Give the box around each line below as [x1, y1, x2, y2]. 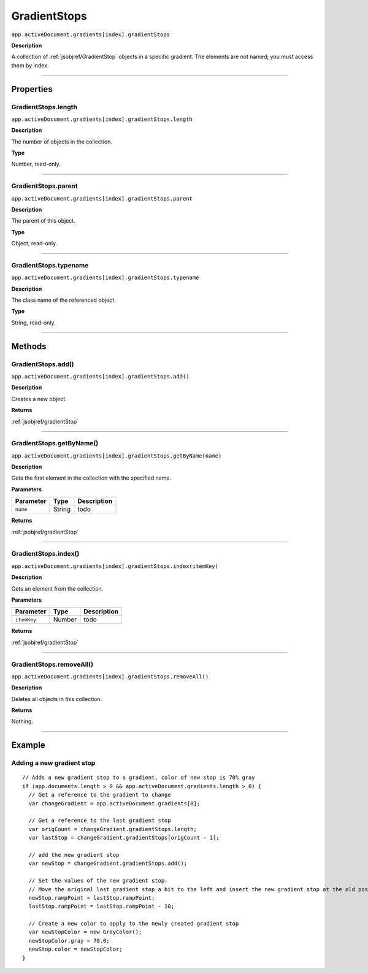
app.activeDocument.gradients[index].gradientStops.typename [11, 274, 199, 282]
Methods [11, 341, 47, 351]
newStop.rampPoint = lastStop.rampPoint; [28, 894, 155, 901]
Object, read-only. [11, 240, 58, 247]
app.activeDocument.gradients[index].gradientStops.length [11, 115, 193, 123]
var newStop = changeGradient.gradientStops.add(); [28, 860, 187, 867]
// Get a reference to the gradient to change [28, 791, 171, 799]
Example [11, 740, 45, 751]
